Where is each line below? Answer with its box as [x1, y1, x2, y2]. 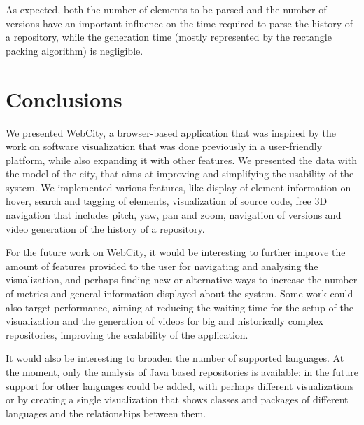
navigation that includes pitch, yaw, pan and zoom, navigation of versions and [6, 208, 342, 222]
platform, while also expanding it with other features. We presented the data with [6, 152, 358, 167]
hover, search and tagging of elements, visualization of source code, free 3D [6, 194, 328, 208]
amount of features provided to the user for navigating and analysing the [6, 258, 318, 273]
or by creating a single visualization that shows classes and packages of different [6, 392, 349, 407]
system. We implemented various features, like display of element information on [6, 180, 351, 194]
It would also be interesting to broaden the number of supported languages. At [6, 351, 344, 365]
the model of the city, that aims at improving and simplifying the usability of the [6, 166, 354, 181]
